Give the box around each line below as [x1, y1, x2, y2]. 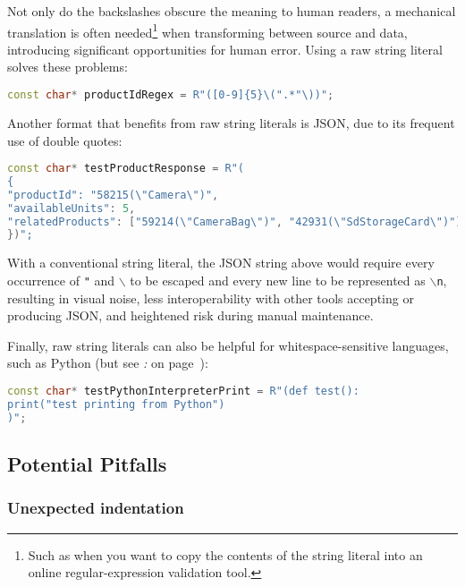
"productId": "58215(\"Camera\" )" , [7, 188, 219, 201]
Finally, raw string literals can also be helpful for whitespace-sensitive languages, [7, 336, 449, 354]
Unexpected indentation [7, 497, 184, 519]
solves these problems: [7, 57, 128, 76]
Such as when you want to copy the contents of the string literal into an [28, 545, 423, 564]
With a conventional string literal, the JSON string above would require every [7, 253, 435, 272]
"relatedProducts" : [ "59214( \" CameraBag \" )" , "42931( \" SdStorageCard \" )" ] [7, 215, 462, 228]
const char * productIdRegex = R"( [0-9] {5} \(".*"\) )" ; [7, 89, 334, 102]
